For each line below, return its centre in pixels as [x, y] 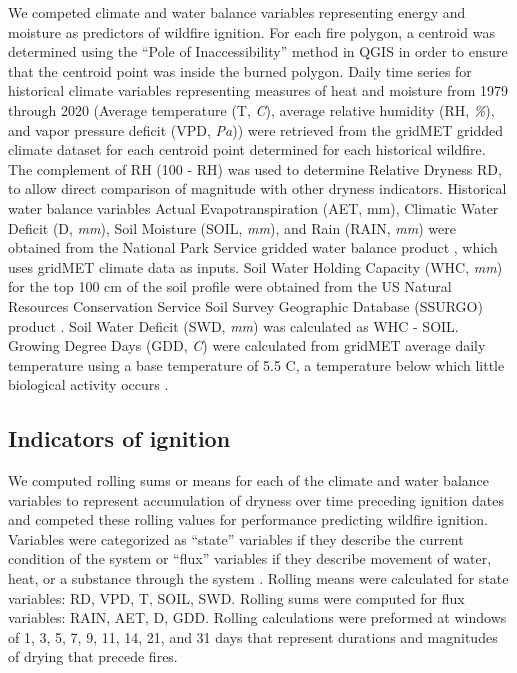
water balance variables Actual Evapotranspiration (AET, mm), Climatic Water [253, 207]
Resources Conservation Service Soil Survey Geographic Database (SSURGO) [245, 305]
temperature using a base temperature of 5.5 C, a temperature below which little [256, 364]
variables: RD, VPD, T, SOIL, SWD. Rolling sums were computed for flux [236, 597]
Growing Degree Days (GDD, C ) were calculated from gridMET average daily [247, 345]
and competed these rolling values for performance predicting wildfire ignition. [248, 519]
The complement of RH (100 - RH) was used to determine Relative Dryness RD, [255, 168]
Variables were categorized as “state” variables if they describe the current [236, 538]
